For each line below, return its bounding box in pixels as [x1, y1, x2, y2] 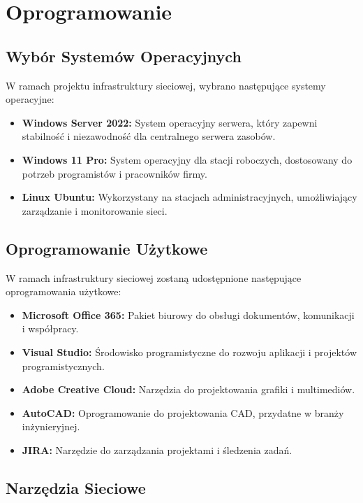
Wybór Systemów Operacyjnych [6, 45, 242, 66]
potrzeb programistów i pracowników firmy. [22, 166, 207, 180]
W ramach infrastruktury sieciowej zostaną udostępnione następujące [6, 270, 302, 285]
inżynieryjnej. [22, 419, 80, 434]
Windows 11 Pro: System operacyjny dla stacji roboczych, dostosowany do [22, 152, 353, 167]
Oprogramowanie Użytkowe [6, 237, 208, 259]
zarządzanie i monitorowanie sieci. [22, 203, 168, 218]
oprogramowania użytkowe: [6, 284, 121, 299]
